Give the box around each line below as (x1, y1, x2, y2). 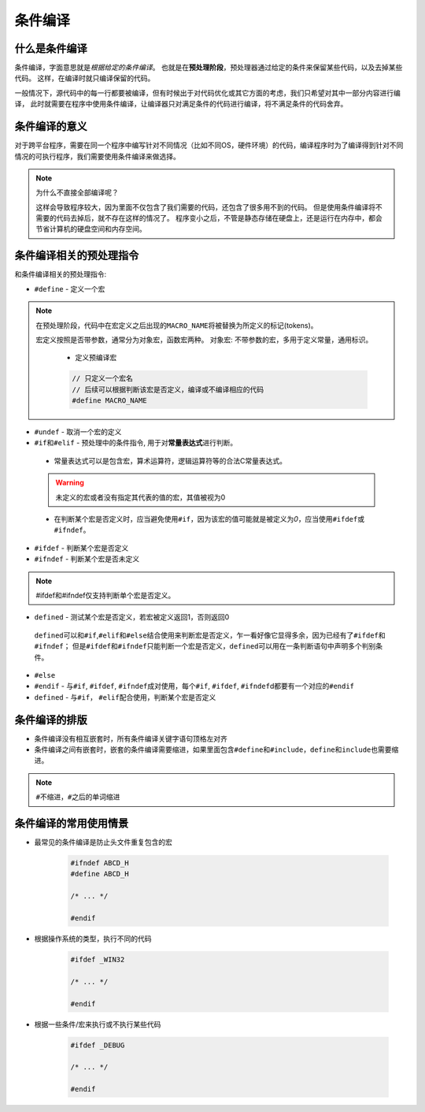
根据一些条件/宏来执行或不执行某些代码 (34, 1019, 161, 1028)
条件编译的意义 (14, 120, 87, 133)
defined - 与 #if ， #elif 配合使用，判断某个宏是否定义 (34, 692, 216, 701)
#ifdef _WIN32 (70, 955, 125, 965)
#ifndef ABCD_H (70, 859, 129, 868)
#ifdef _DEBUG (70, 1040, 125, 1050)
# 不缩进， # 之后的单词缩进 (35, 792, 120, 801)
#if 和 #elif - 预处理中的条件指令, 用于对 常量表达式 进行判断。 (34, 438, 238, 448)
